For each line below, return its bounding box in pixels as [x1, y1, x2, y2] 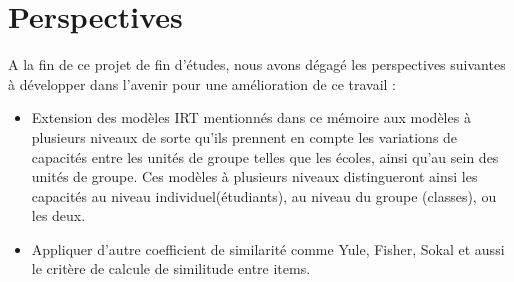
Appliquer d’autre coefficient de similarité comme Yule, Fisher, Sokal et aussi [31, 238, 505, 259]
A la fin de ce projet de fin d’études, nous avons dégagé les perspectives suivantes [8, 54, 506, 75]
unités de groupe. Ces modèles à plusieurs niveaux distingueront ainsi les [31, 166, 478, 187]
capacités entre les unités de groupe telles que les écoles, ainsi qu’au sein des [31, 146, 499, 167]
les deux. [31, 205, 86, 226]
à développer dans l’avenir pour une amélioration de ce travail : [8, 73, 397, 94]
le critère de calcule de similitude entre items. [31, 258, 311, 279]
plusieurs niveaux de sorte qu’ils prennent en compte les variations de [31, 126, 458, 147]
